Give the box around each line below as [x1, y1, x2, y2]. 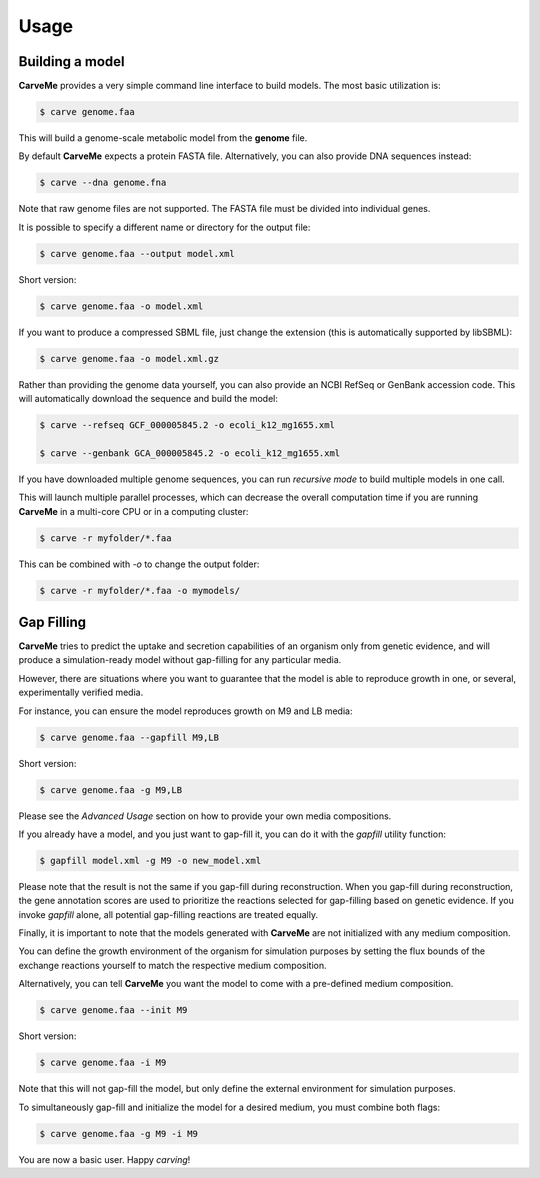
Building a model [18, 53, 125, 70]
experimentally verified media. [18, 686, 144, 699]
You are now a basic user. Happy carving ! [18, 1153, 191, 1165]
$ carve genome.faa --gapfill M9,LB [39, 731, 220, 743]
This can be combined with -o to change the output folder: [18, 558, 260, 570]
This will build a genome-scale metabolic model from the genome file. [18, 132, 308, 144]
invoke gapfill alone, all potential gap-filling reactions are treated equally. [18, 908, 319, 920]
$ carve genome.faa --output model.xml [39, 248, 235, 259]
